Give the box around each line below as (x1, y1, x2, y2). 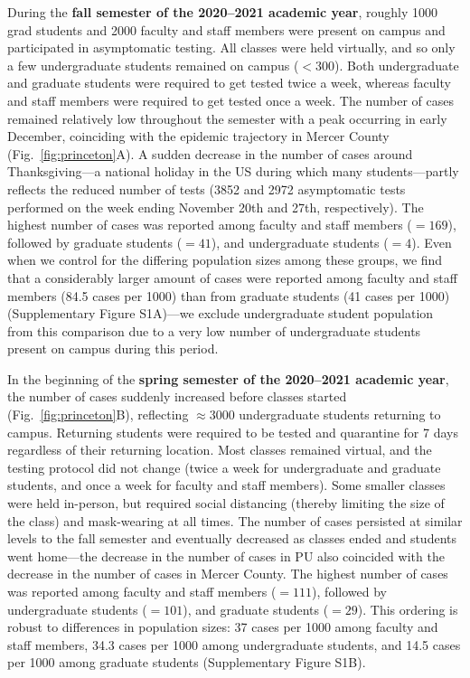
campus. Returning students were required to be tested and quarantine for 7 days (7, 422, 458, 441)
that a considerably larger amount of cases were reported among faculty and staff (7, 268, 457, 287)
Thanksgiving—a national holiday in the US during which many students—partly (7, 162, 459, 181)
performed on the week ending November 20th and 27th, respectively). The (7, 197, 424, 216)
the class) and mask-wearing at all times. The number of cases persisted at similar (7, 511, 463, 530)
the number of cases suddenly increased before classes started (7, 387, 347, 406)
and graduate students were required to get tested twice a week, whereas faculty (7, 73, 451, 92)
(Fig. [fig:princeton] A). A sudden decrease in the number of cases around (7, 144, 413, 163)
